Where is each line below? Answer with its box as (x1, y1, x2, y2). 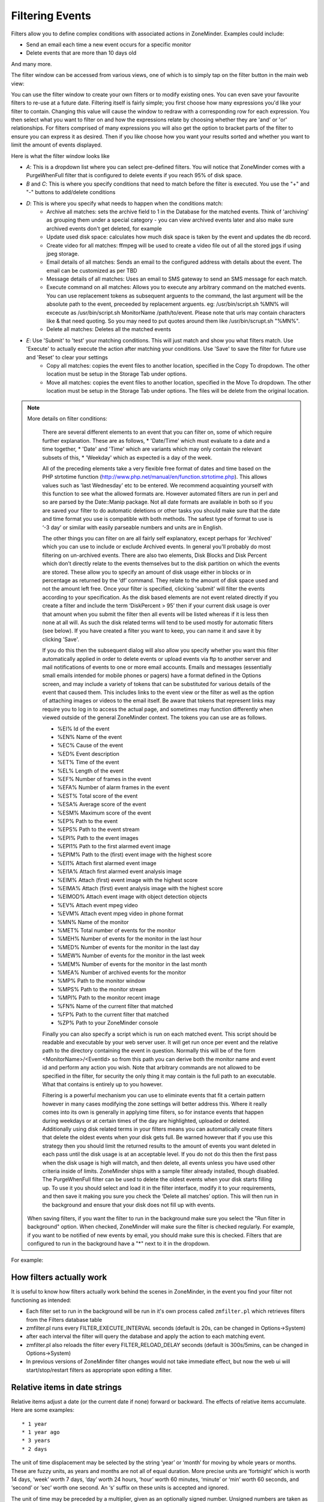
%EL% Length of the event (57, 767, 124, 774)
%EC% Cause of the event (57, 742, 123, 749)
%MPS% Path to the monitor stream (57, 985, 147, 993)
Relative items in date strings (11, 1382, 122, 1392)
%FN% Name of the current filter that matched (57, 1002, 173, 1009)
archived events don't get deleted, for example (46, 225, 162, 232)
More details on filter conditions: (27, 415, 107, 422)
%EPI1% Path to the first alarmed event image (57, 843, 171, 850)
